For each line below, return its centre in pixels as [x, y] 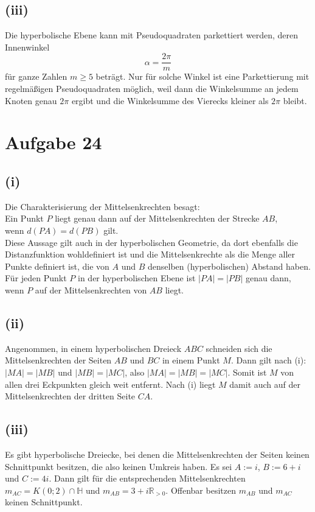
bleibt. [295, 100]
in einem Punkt [191, 360]
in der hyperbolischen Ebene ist [137, 278]
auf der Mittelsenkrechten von [91, 289]
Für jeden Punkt [36, 278]
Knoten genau [31, 100]
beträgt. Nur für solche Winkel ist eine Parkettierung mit [202, 76]
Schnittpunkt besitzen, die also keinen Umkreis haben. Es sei [119, 466]
